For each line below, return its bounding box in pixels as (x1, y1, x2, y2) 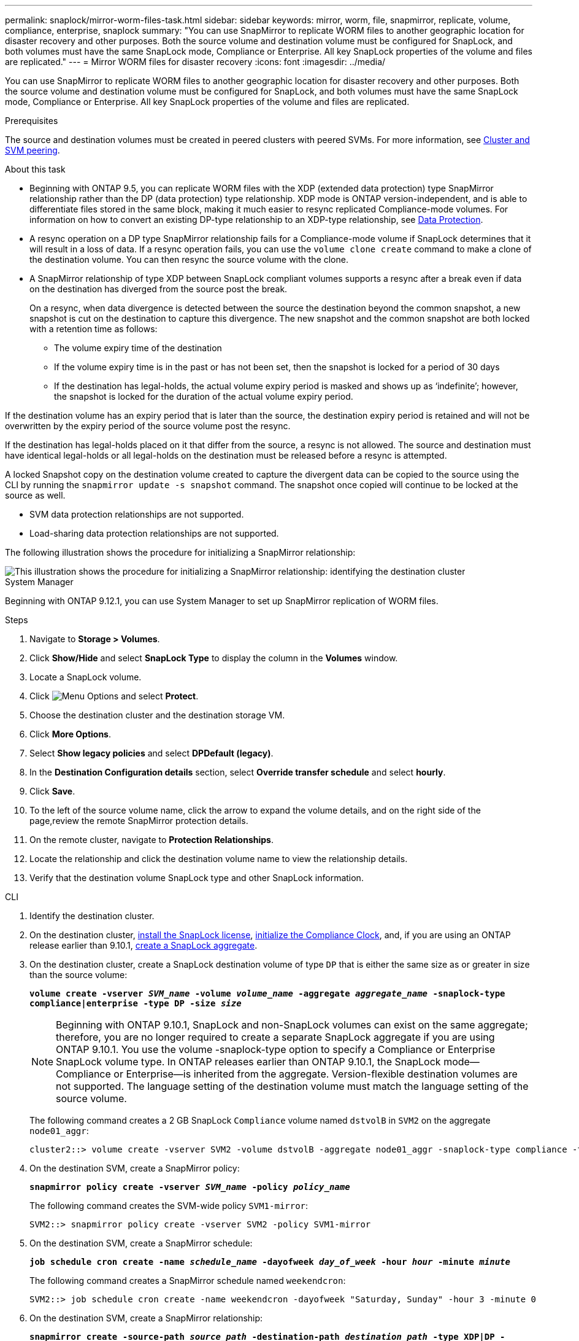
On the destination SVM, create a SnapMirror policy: (29, 1163, 240, 1173)
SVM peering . (5, 145, 60, 155)
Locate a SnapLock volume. (29, 672, 142, 682)
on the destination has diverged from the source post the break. (29, 284, 288, 294)
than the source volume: (29, 970, 128, 980)
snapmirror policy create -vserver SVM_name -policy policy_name (29, 1182, 350, 1192)
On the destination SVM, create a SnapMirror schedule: (29, 1238, 253, 1248)
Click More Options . (29, 729, 112, 739)
